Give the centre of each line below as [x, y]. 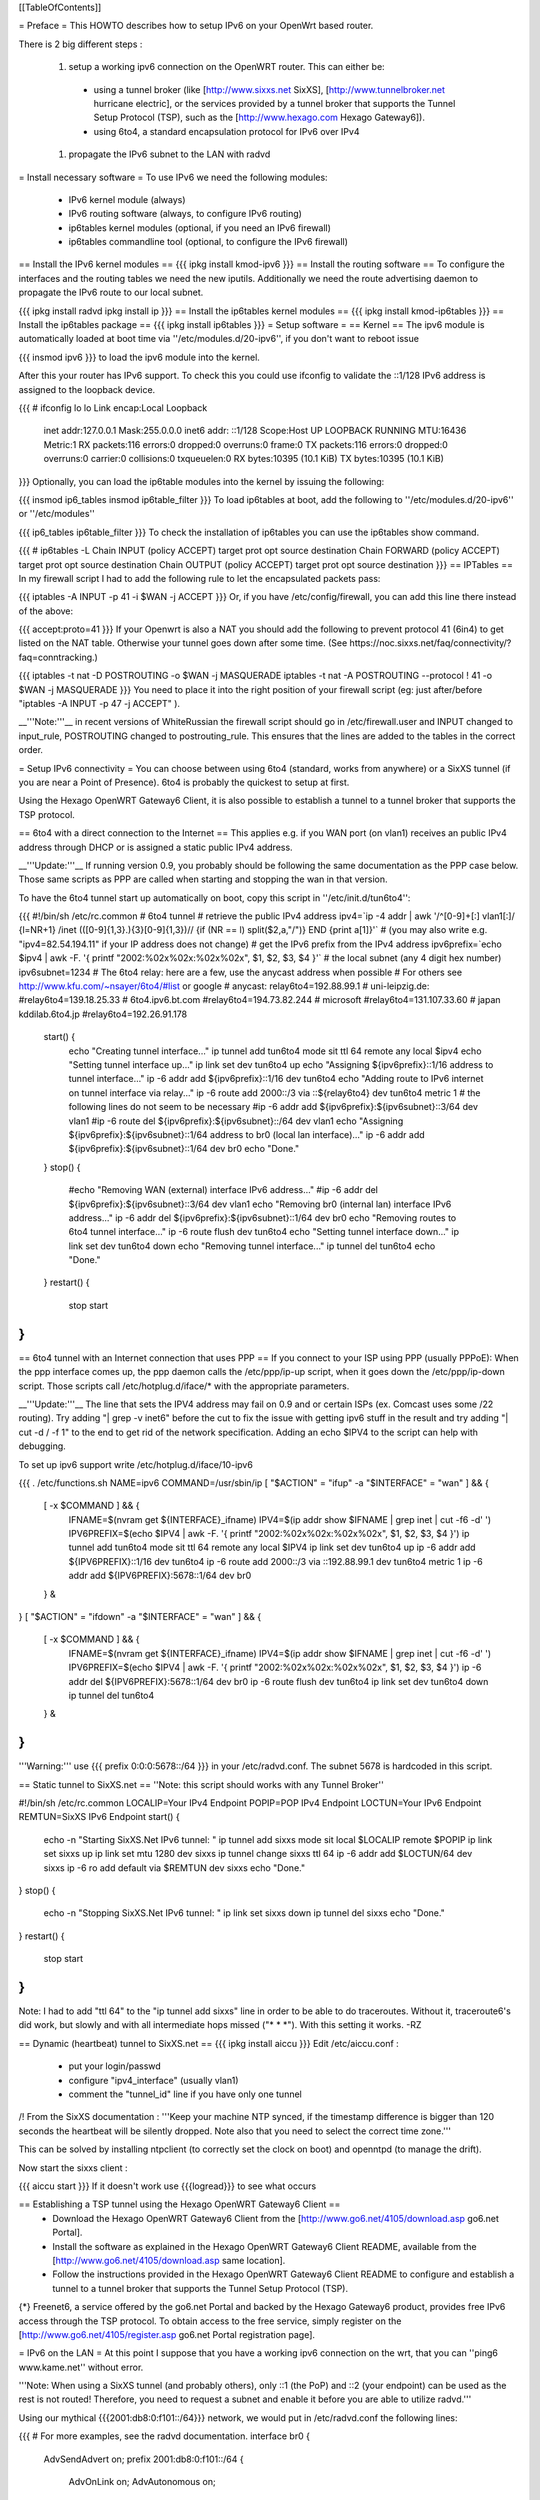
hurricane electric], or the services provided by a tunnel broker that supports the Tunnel [274, 103]
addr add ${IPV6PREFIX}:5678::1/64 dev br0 [160, 1576]
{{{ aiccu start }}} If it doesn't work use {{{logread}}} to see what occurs [167, 2186]
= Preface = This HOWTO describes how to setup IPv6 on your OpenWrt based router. [196, 26]
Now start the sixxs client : [73, 2167]
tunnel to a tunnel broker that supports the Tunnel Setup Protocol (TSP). [200, 2288]
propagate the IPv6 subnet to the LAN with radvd [169, 154]
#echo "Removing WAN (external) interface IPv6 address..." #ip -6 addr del [223, 1190]
